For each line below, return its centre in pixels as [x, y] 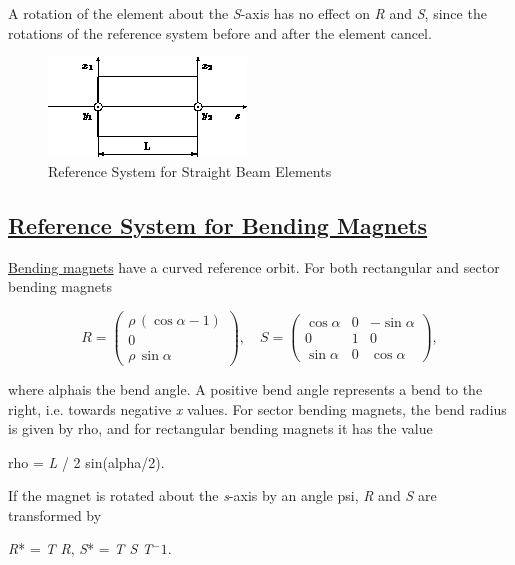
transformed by [55, 514]
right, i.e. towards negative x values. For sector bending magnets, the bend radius [257, 408]
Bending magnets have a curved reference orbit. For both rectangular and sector [254, 266]
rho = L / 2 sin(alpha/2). [86, 461]
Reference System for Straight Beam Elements [190, 170]
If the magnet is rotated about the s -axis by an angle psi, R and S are [222, 495]
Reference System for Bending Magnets [218, 224]
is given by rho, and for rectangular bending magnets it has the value [220, 428]
